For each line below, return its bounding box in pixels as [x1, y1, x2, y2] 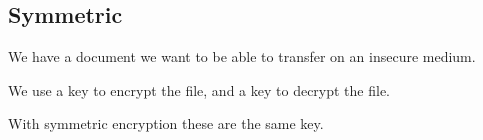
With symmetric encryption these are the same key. [8, 113, 324, 134]
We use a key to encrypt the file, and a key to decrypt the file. [8, 79, 391, 100]
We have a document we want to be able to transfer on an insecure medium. [8, 46, 476, 67]
